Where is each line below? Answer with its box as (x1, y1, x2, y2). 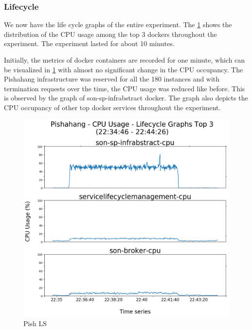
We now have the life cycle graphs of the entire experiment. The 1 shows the (4, 19, 232, 30)
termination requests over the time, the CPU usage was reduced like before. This (4, 83, 245, 93)
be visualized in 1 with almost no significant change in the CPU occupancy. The (4, 64, 243, 74)
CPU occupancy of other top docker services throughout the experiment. (4, 102, 221, 112)
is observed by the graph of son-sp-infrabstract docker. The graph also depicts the (4, 93, 248, 103)
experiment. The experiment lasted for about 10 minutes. (4, 38, 175, 49)
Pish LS (23, 318, 47, 328)
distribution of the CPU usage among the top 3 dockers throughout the (4, 29, 217, 39)
